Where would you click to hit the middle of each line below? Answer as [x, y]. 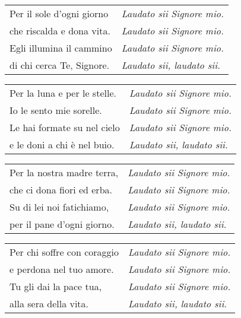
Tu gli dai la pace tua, [56, 286]
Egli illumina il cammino [61, 48]
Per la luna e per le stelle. [63, 93]
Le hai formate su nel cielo [65, 127]
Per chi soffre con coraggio [64, 252]
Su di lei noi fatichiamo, [59, 207]
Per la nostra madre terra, [64, 172]
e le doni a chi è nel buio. [62, 144]
